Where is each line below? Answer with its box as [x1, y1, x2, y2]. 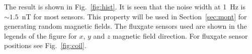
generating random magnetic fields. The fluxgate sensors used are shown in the [4, 21, 247, 31]
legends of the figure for [4, 30, 77, 41]
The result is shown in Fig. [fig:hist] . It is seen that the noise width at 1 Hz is [4, 1, 245, 11]
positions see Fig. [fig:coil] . [4, 40, 87, 51]
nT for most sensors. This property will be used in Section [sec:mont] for [22, 11, 247, 21]
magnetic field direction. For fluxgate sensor [113, 30, 248, 41]
